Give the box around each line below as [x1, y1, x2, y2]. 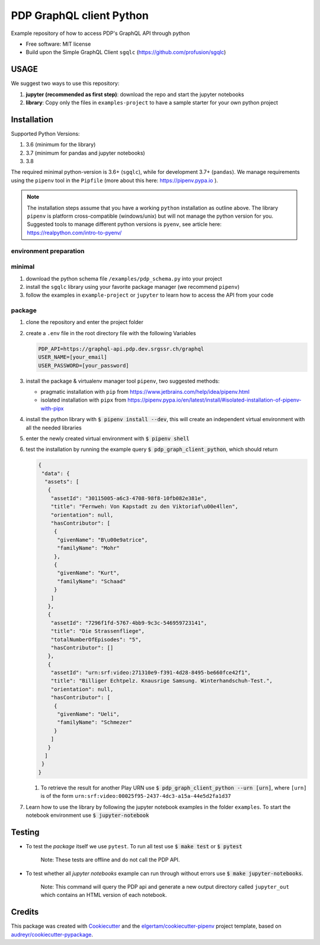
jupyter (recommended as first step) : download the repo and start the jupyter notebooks [25, 91, 244, 98]
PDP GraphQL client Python [11, 9, 149, 22]
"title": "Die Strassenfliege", [50, 628, 145, 635]
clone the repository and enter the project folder [25, 319, 143, 326]
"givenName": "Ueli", [57, 711, 120, 718]
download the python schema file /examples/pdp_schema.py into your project [25, 275, 222, 282]
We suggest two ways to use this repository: [11, 80, 120, 87]
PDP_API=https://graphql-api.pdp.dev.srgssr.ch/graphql [38, 345, 204, 352]
